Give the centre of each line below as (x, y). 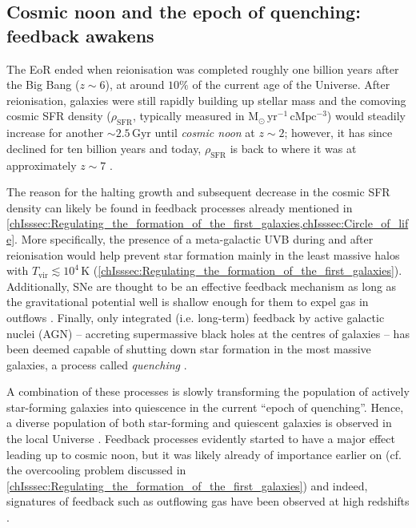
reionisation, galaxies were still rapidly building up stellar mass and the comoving (206, 100)
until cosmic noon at (205, 133)
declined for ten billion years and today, (104, 148)
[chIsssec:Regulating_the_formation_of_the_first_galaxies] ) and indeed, (187, 485)
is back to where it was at (293, 148)
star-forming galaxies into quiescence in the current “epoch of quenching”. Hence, (205, 407)
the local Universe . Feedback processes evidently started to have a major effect (201, 439)
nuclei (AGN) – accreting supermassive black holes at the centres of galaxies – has (208, 333)
